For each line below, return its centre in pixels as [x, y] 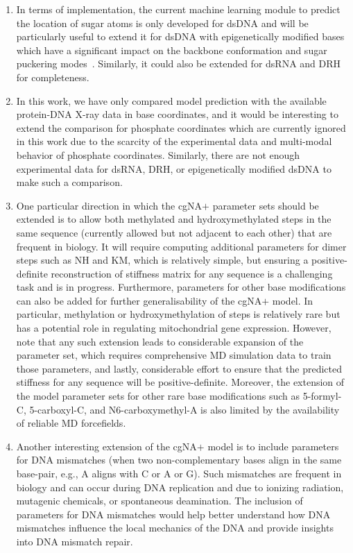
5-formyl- [322, 396]
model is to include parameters [273, 446]
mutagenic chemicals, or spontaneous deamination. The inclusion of [160, 501]
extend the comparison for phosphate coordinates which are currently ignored [181, 127]
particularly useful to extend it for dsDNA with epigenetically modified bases [180, 36]
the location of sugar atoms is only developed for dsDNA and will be [162, 23]
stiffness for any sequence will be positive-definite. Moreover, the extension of [180, 382]
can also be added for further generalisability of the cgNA [139, 300]
